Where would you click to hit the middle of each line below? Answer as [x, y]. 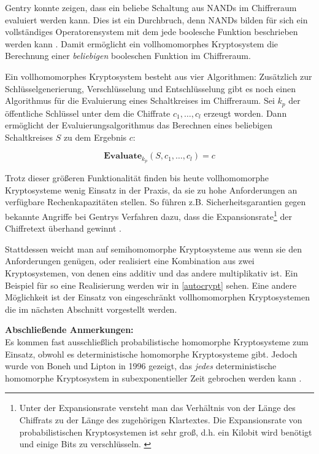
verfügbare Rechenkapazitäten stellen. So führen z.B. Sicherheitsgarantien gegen [156, 202]
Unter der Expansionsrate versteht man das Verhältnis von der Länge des [157, 408]
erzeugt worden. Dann [245, 113]
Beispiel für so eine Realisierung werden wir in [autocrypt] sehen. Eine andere [151, 285]
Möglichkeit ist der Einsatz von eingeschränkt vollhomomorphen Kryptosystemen [157, 297]
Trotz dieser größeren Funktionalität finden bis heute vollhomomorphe [137, 178]
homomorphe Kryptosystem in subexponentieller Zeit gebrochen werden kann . [153, 378]
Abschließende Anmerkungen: [69, 330]
